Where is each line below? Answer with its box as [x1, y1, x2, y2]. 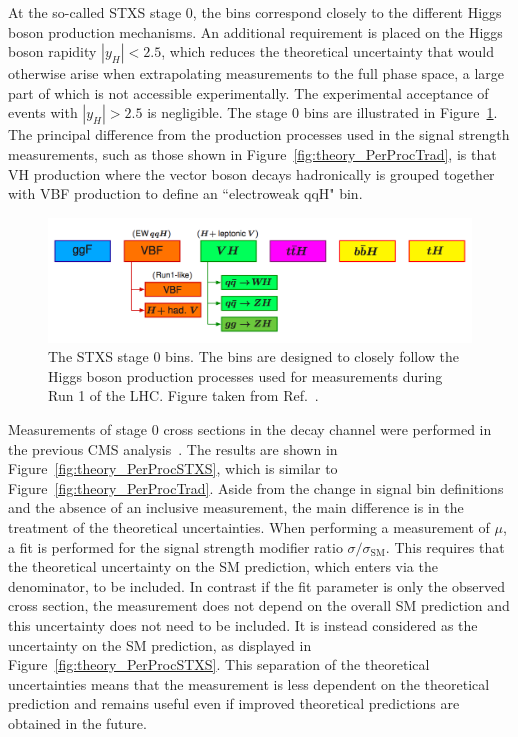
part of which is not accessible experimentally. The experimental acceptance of [8, 82, 489, 103]
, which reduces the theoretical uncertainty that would [161, 41, 494, 62]
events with [8, 102, 78, 123]
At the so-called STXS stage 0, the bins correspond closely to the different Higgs [8, 2, 502, 22]
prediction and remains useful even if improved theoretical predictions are [8, 693, 460, 714]
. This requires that [385, 536, 505, 557]
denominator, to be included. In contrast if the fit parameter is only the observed [8, 575, 506, 596]
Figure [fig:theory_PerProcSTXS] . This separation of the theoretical [8, 654, 430, 675]
